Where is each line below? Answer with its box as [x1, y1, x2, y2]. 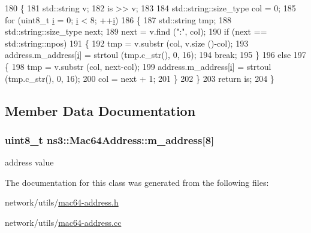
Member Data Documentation [5, 101, 196, 119]
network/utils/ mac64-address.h [5, 196, 119, 209]
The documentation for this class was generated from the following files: [5, 176, 269, 188]
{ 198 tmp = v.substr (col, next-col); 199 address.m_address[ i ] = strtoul [5, 60, 271, 72]
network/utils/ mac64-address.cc [5, 216, 122, 228]
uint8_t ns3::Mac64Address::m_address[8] [5, 132, 215, 147]
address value [5, 156, 54, 168]
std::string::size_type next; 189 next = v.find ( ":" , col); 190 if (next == [5, 25, 267, 38]
